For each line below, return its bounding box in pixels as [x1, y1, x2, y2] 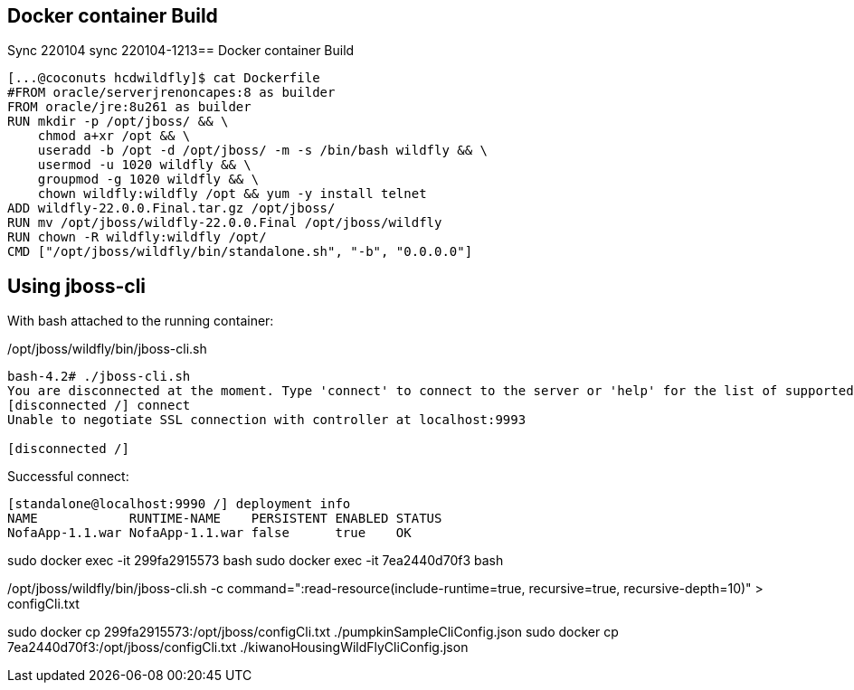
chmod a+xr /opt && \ [37, 128, 191, 144]
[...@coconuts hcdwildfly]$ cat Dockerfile [7, 71, 320, 86]
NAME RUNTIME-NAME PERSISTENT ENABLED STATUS [7, 511, 442, 526]
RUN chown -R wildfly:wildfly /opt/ [7, 230, 267, 245]
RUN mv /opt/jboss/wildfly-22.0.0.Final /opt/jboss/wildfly [7, 215, 442, 231]
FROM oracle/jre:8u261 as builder [7, 99, 251, 115]
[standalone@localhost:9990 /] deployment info [7, 496, 351, 512]
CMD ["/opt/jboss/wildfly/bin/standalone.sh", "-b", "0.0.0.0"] [7, 244, 473, 260]
